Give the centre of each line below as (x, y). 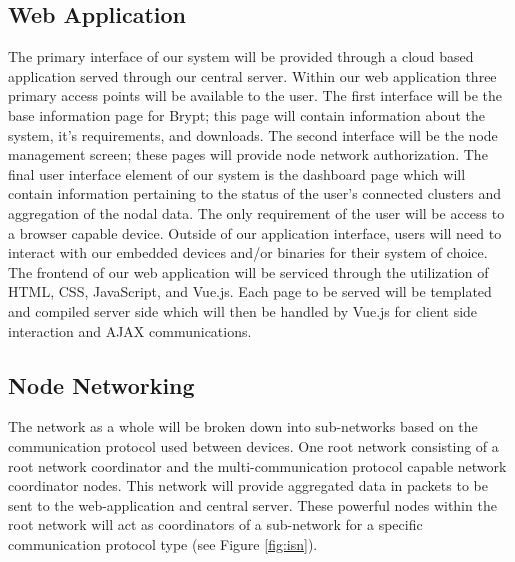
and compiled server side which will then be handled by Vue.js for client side (243, 310)
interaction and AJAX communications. (130, 330)
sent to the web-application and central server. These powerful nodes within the (252, 504)
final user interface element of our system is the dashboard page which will (237, 173)
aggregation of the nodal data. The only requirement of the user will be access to (256, 212)
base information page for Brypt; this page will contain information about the (246, 114)
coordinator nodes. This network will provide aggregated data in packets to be (248, 485)
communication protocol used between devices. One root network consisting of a (253, 445)
